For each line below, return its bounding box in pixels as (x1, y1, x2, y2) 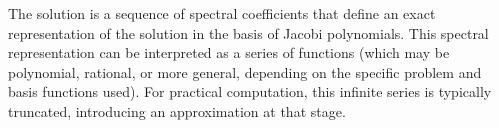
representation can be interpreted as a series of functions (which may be (8, 42, 450, 63)
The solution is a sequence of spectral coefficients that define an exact (8, 3, 436, 23)
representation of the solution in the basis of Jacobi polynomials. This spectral (8, 22, 489, 43)
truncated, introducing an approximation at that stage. (8, 100, 346, 121)
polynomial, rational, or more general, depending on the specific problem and (8, 61, 482, 82)
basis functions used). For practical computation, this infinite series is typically (8, 81, 492, 102)
